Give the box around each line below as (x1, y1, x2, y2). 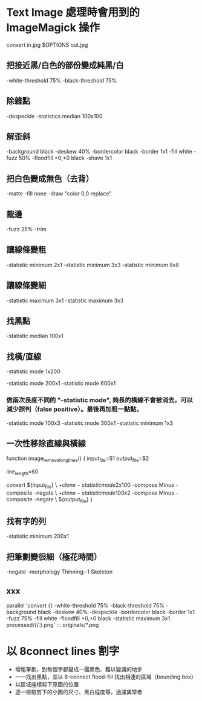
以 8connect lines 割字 (6, 645, 120, 659)
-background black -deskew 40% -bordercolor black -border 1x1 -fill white (6, 148, 192, 155)
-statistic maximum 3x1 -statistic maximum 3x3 (6, 297, 124, 304)
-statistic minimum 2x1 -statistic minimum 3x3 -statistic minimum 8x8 (6, 261, 180, 268)
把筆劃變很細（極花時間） (6, 552, 102, 562)
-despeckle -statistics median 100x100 (6, 112, 103, 120)
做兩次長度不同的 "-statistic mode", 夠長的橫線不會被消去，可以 (6, 396, 194, 404)
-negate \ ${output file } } (33, 495, 93, 504)
